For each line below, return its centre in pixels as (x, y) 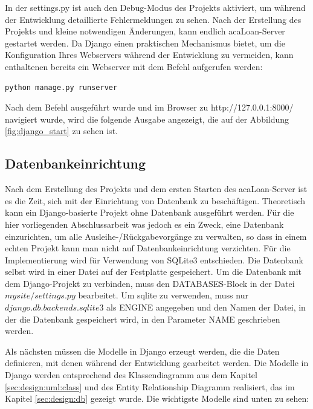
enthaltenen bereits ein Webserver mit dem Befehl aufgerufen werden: (134, 66)
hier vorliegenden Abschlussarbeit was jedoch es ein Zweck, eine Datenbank (144, 224)
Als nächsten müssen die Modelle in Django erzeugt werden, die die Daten (142, 351)
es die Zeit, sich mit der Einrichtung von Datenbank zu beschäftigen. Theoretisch (155, 200)
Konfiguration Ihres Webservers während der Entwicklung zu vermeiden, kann (149, 55)
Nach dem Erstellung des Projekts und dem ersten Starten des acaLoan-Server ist (156, 189)
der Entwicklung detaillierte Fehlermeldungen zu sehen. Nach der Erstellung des (153, 19)
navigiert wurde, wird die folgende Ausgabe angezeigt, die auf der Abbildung (147, 119)
